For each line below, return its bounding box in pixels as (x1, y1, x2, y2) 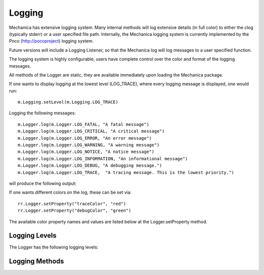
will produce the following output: (9, 180, 77, 186)
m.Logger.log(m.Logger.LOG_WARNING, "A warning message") (18, 142, 160, 148)
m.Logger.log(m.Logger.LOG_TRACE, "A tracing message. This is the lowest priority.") (18, 170, 235, 175)
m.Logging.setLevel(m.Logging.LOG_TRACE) (18, 100, 118, 105)
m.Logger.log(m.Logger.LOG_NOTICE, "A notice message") (18, 149, 154, 154)
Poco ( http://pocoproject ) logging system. (9, 38, 94, 44)
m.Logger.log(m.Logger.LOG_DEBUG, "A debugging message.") (18, 163, 162, 169)
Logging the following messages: (9, 110, 76, 116)
